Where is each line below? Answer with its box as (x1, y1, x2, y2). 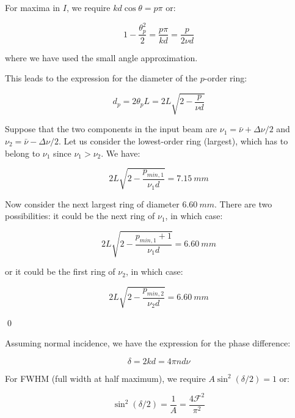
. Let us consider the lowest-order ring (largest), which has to (58, 134, 288, 147)
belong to (5, 146, 40, 159)
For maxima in (5, 1, 60, 13)
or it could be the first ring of (5, 265, 115, 278)
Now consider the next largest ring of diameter (5, 197, 180, 210)
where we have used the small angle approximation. (5, 51, 198, 64)
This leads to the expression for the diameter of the (5, 72, 198, 84)
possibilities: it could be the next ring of (5, 209, 155, 222)
